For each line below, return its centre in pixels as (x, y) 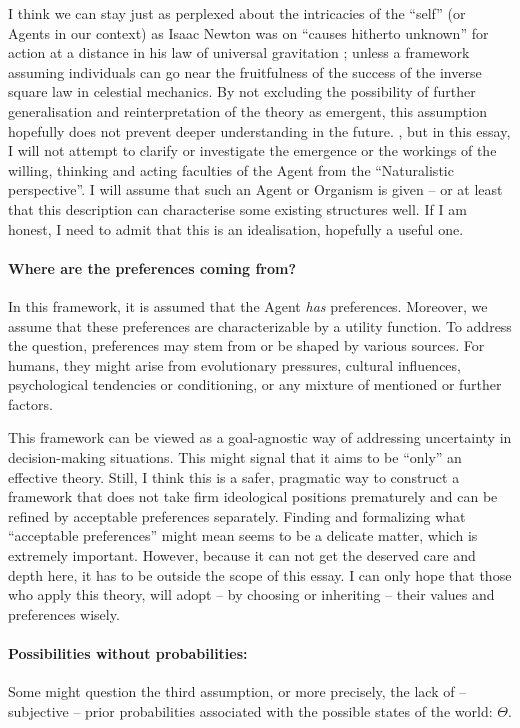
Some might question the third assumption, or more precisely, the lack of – (237, 691)
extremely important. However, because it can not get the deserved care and (242, 555)
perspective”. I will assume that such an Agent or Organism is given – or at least (255, 189)
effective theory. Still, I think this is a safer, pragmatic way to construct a (234, 476)
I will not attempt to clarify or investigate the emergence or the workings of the (252, 150)
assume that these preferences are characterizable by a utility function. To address (260, 325)
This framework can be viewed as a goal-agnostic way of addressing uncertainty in (260, 437)
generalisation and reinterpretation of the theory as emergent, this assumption (247, 110)
